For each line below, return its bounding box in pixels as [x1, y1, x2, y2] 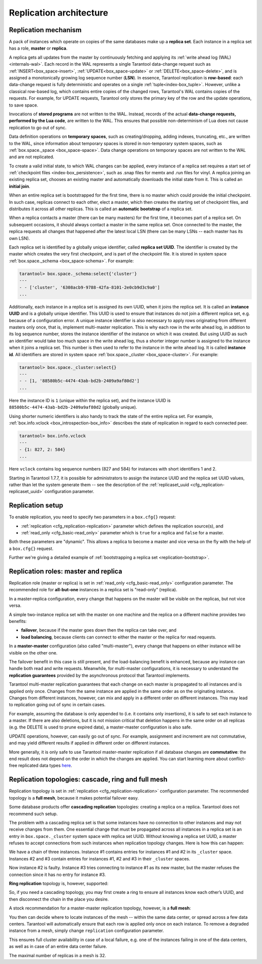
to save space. [9, 102, 38, 108]
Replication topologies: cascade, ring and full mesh [9, 775, 167, 783]
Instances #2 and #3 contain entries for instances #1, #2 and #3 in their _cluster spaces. [9, 855, 191, 861]
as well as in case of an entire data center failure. [9, 944, 107, 949]
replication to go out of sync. [9, 125, 67, 130]
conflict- [229, 756, 246, 762]
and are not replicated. [9, 154, 54, 160]
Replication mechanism [9, 26, 82, 34]
